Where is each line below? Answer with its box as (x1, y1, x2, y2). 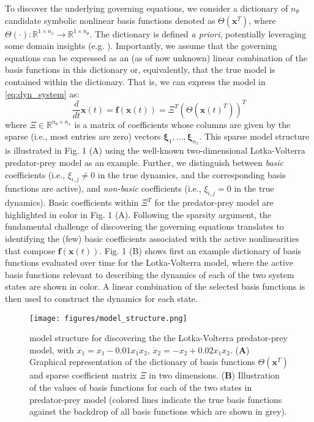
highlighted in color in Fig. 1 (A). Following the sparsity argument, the (5, 208, 272, 220)
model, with (29, 343, 74, 356)
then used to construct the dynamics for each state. (5, 292, 198, 304)
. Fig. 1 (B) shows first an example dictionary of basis (99, 244, 302, 257)
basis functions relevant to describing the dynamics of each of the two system (5, 268, 294, 281)
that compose (5, 244, 56, 257)
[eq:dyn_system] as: (5, 87, 80, 100)
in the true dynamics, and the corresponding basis (97, 168, 286, 181)
